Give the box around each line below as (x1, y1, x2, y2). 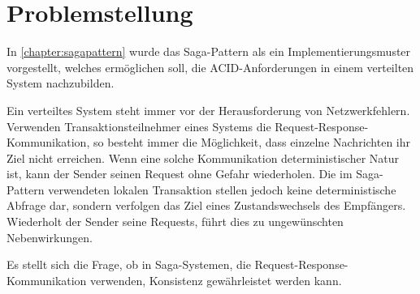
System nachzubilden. (6, 75, 115, 92)
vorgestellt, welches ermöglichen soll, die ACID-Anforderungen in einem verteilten (6, 58, 414, 75)
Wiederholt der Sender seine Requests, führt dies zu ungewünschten (6, 213, 344, 230)
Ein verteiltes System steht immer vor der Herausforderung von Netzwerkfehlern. (6, 101, 410, 118)
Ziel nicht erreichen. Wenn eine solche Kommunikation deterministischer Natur (6, 149, 400, 166)
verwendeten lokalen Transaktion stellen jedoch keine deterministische (48, 181, 396, 198)
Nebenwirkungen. (6, 228, 93, 245)
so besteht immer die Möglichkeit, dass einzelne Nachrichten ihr (93, 134, 411, 151)
